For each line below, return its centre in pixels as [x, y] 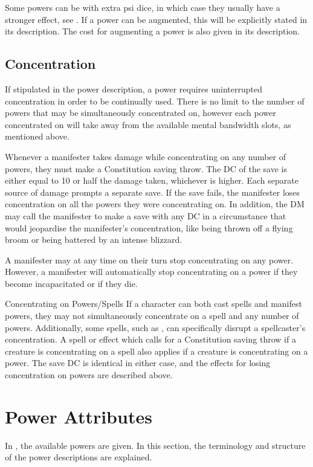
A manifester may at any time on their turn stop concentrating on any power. [149, 259]
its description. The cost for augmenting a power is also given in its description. [152, 31]
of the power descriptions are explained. [79, 457]
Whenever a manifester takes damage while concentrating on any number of [146, 156]
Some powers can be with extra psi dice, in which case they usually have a [143, 7]
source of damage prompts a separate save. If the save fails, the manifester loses [153, 192]
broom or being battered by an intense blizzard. [94, 240]
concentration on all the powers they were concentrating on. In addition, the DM [155, 204]
